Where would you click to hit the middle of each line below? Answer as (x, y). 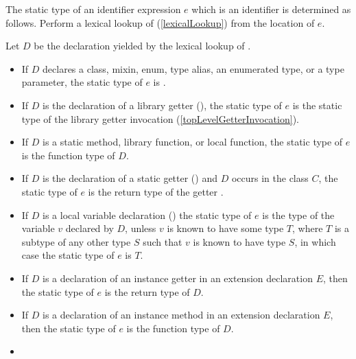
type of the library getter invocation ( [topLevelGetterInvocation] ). (160, 118)
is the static (317, 105)
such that (163, 241)
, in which (315, 241)
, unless (141, 228)
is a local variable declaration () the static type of (147, 215)
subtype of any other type (76, 241)
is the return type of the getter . (156, 191)
